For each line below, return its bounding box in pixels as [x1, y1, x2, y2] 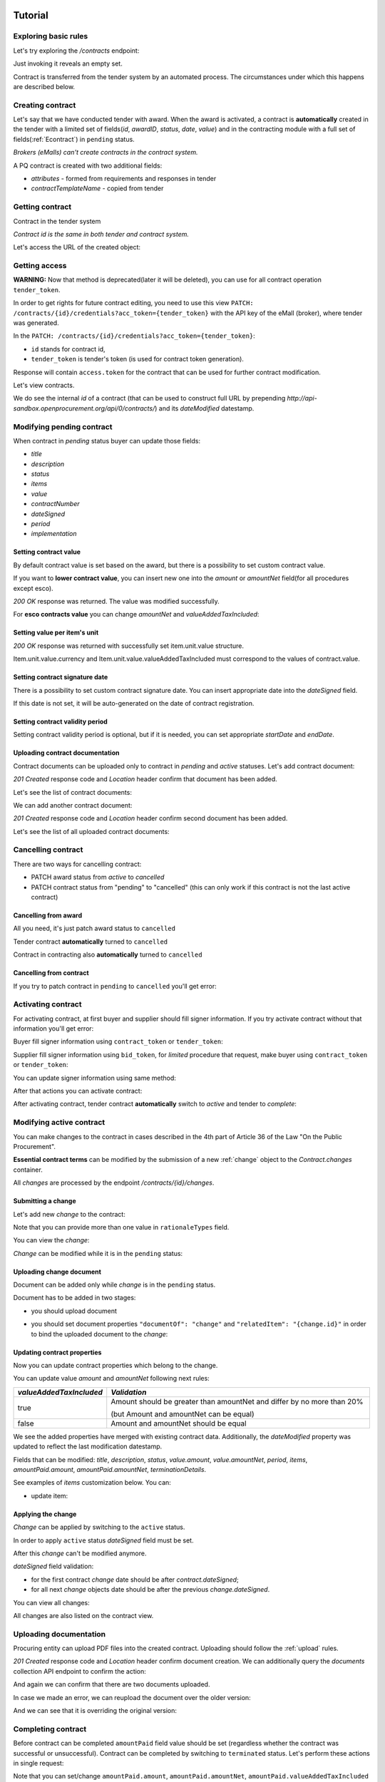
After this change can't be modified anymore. [13, 1549, 147, 1557]
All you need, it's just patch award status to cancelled [13, 924, 176, 933]
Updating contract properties [13, 1348, 102, 1356]
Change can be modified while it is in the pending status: [13, 1249, 183, 1257]
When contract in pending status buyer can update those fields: [13, 436, 201, 445]
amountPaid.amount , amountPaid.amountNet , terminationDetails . [13, 1466, 207, 1473]
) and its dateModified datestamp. [154, 403, 255, 413]
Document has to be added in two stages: [13, 1294, 136, 1302]
